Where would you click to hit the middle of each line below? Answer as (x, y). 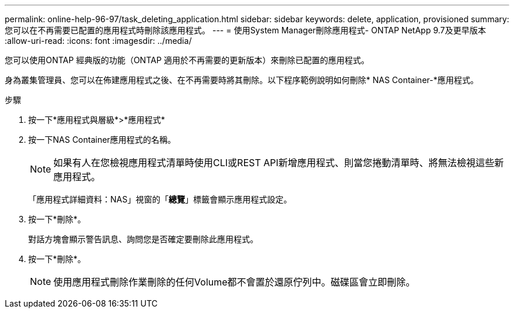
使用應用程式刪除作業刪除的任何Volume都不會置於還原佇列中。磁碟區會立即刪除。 (234, 282)
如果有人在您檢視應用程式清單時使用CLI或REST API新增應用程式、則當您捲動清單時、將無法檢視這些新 (279, 163)
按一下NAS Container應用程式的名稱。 (102, 140)
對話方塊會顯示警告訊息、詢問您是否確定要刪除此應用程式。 (143, 239)
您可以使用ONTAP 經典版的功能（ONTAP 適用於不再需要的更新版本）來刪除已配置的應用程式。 (187, 60)
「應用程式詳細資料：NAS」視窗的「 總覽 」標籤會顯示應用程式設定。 (160, 199)
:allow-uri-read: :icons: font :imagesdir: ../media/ (98, 41)
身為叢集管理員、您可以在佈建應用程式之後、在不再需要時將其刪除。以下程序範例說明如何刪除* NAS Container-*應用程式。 (242, 80)
